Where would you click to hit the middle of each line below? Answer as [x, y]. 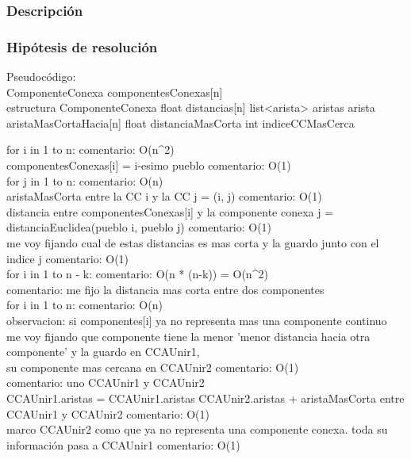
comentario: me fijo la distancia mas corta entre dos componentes [165, 289]
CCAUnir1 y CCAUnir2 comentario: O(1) [108, 413]
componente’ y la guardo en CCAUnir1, [103, 352]
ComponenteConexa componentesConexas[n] [115, 92]
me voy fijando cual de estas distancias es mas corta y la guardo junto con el [193, 243]
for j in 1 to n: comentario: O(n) [85, 180]
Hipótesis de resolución [82, 46]
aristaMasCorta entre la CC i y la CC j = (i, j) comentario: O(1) [164, 196]
